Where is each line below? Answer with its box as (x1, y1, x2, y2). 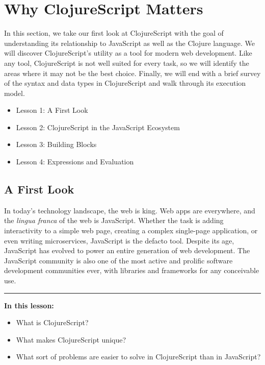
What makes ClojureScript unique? (16, 334, 126, 345)
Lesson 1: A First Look (16, 105, 88, 115)
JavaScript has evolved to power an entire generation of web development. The (4, 245, 250, 256)
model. (4, 87, 25, 98)
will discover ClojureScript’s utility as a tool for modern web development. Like (4, 47, 252, 58)
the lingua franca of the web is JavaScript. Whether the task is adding (4, 215, 224, 226)
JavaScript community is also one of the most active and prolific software (4, 255, 233, 265)
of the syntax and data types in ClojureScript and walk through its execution (4, 78, 246, 88)
